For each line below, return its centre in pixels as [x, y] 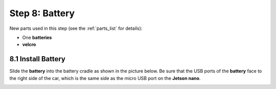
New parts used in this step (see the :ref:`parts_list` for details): [76, 28]
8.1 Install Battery [38, 59]
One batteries [37, 37]
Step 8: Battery [42, 13]
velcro [29, 45]
